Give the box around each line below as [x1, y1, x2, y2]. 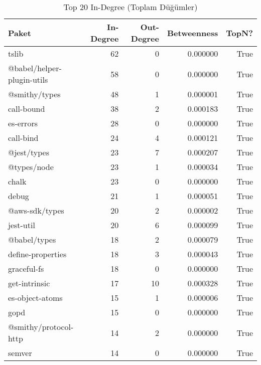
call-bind [8, 132, 39, 143]
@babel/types [8, 234, 56, 245]
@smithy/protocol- [8, 321, 74, 332]
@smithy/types [8, 88, 61, 100]
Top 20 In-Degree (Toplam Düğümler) [63, 1, 198, 13]
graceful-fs [8, 263, 44, 274]
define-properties [8, 248, 67, 260]
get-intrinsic [8, 277, 50, 289]
